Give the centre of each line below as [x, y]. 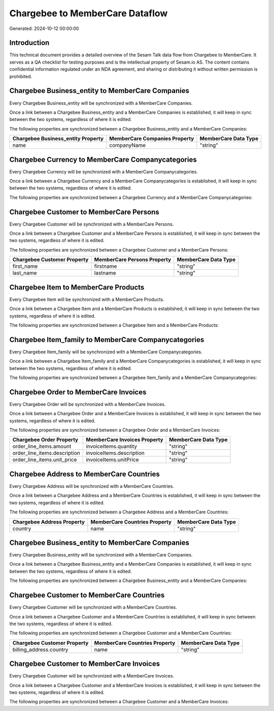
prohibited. [21, 76]
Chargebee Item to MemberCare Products [77, 287]
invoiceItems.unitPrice [112, 460]
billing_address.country [40, 650]
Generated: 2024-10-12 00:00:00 [44, 28]
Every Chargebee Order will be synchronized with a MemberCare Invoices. [88, 404]
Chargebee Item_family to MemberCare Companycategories [107, 340]
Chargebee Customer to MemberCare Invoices [84, 664]
